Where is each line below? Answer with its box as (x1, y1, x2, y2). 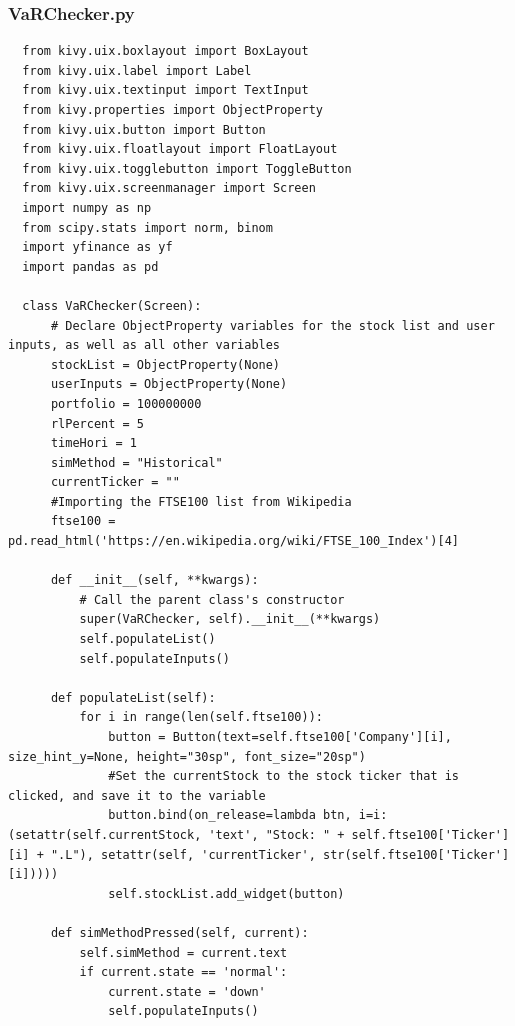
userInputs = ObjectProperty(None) (50, 377, 288, 392)
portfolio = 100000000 (50, 396, 202, 411)
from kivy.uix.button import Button (22, 122, 266, 137)
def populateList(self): (50, 690, 216, 705)
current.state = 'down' (108, 984, 266, 999)
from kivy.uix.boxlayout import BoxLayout (22, 44, 309, 59)
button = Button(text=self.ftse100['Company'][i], (108, 730, 452, 744)
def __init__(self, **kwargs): (50, 573, 259, 588)
